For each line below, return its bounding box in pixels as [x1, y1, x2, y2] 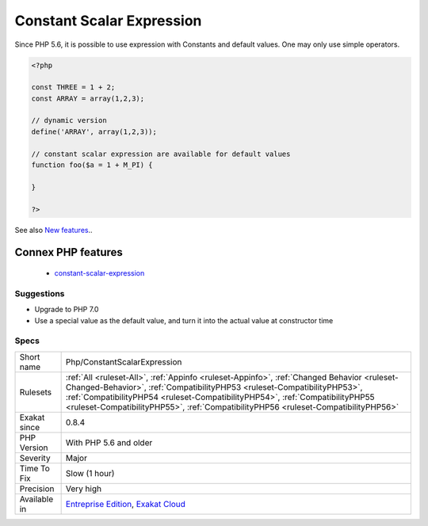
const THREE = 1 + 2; [31, 83, 116, 92]
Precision [19, 483, 55, 494]
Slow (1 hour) [65, 467, 115, 478]
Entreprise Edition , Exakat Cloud [65, 498, 186, 509]
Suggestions [14, 288, 65, 299]
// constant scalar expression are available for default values [31, 149, 291, 158]
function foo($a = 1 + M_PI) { [31, 161, 154, 170]
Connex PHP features [14, 246, 123, 259]
